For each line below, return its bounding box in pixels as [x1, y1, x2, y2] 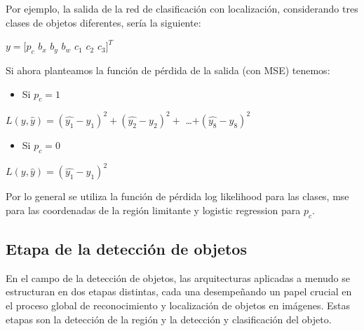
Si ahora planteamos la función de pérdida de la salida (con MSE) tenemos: [6, 62, 330, 77]
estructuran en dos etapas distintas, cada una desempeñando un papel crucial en [6, 284, 352, 299]
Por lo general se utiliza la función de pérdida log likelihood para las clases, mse [6, 189, 349, 204]
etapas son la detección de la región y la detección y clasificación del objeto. [6, 311, 332, 326]
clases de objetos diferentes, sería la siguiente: [6, 15, 201, 29]
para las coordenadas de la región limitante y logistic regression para [6, 202, 301, 217]
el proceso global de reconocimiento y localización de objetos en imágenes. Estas [6, 297, 350, 312]
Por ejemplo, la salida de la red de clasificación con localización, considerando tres [6, 1, 358, 15]
